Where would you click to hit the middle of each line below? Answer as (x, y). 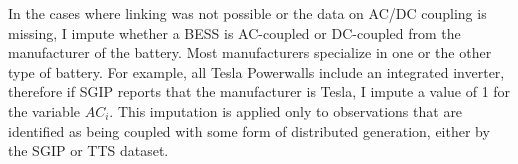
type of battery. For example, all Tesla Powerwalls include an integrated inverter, (256, 71)
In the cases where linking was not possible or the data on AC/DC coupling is (247, 13)
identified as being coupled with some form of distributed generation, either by (249, 130)
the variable (44, 110)
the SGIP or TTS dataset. (88, 150)
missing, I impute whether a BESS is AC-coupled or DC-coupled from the (234, 32)
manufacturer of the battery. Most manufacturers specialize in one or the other (250, 52)
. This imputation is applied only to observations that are (286, 110)
